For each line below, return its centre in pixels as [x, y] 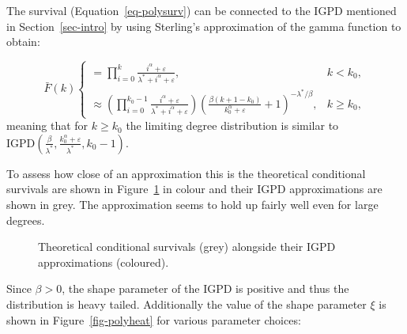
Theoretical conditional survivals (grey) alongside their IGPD [187, 247]
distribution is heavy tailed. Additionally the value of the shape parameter [187, 304]
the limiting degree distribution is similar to [232, 125]
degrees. [26, 220]
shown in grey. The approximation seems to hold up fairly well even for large [192, 204]
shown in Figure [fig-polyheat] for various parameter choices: [154, 319]
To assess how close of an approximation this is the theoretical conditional [186, 173]
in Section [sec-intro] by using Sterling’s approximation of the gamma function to [204, 26]
